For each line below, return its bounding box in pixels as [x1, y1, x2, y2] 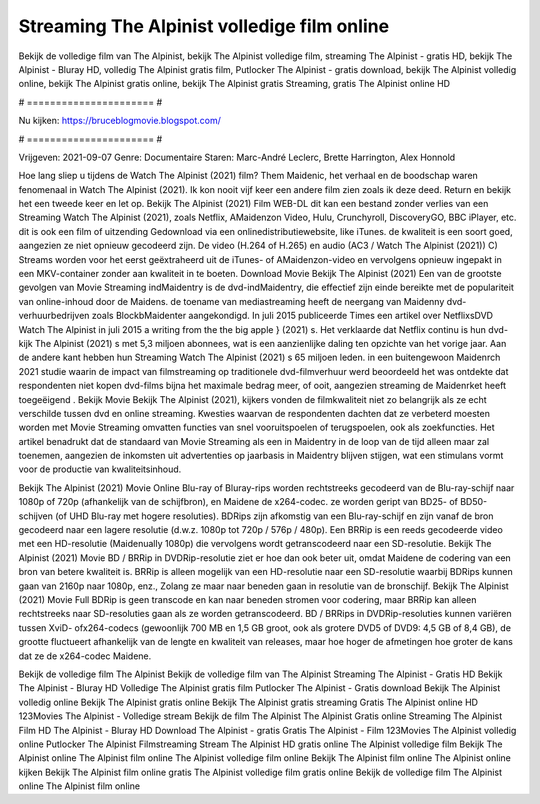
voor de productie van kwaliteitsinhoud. [18, 463, 182, 475]
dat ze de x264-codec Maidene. [18, 650, 152, 662]
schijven [18, 510, 54, 522]
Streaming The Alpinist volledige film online [18, 15, 390, 37]
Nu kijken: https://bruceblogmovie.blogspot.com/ [18, 115, 222, 127]
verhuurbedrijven [18, 310, 90, 322]
